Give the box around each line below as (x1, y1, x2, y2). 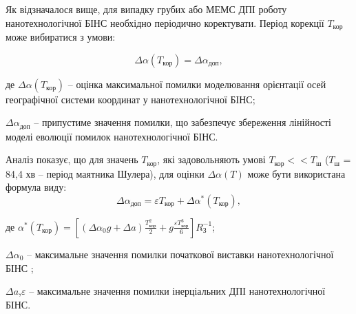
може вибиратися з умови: (6, 30, 116, 44)
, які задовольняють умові (157, 152, 266, 167)
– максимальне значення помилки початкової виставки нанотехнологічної (26, 247, 334, 261)
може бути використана (247, 166, 346, 180)
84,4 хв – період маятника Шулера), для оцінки (6, 166, 205, 180)
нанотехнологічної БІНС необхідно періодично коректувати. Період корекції (6, 15, 324, 30)
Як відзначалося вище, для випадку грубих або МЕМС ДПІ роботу (6, 2, 287, 16)
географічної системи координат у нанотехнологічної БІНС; (6, 92, 255, 106)
